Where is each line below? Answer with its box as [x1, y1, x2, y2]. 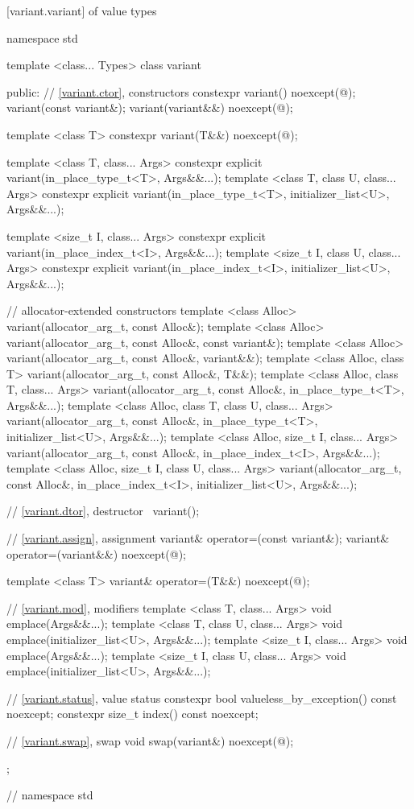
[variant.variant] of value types [6, 2, 157, 19]
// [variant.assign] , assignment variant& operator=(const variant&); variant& [6, 530, 390, 547]
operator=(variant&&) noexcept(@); [6, 545, 186, 562]
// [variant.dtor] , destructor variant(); [6, 502, 200, 519]
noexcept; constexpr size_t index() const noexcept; [6, 705, 259, 722]
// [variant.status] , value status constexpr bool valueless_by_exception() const [6, 689, 397, 706]
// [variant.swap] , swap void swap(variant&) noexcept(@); [6, 732, 294, 749]
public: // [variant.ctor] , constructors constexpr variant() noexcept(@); [6, 83, 356, 100]
